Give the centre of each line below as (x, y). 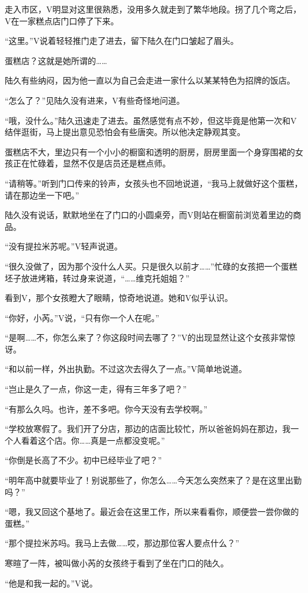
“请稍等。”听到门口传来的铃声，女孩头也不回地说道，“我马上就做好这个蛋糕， (154, 183)
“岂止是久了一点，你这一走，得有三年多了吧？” (96, 389)
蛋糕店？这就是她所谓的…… (56, 60)
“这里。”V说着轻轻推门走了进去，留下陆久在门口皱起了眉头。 (122, 41)
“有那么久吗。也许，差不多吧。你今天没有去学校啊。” (106, 408)
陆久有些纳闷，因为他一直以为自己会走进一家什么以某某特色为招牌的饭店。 (150, 80)
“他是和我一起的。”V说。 (51, 583)
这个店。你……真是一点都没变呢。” (101, 440)
